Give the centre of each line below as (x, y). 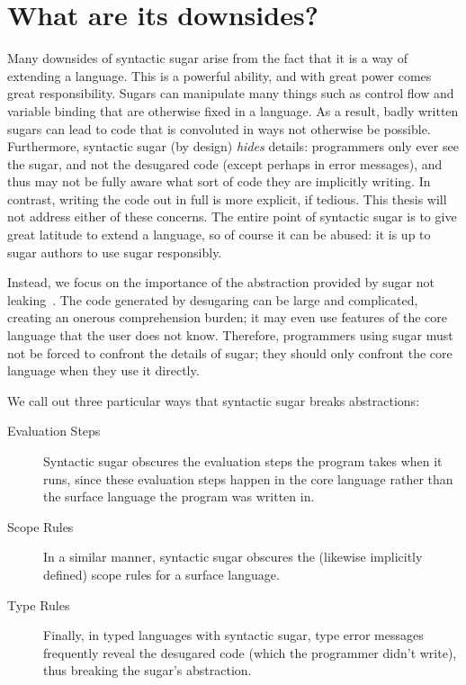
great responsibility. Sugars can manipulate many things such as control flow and (231, 93)
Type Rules (39, 604)
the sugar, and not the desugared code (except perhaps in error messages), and (225, 163)
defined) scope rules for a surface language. (161, 574)
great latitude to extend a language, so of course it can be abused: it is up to (219, 234)
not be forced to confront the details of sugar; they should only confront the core (230, 352)
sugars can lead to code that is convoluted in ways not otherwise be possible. (219, 128)
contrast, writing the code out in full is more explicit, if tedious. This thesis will (227, 198)
